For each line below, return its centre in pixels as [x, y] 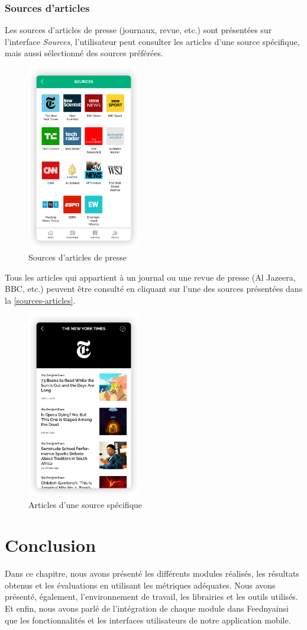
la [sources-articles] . [40, 300]
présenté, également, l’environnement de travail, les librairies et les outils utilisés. [151, 597]
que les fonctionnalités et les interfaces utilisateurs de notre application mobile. [148, 620]
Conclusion [51, 545]
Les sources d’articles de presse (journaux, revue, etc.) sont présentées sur [138, 30]
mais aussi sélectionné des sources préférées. [84, 53]
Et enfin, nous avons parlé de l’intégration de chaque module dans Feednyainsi [147, 608]
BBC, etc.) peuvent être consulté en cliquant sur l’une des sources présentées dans [154, 289]
